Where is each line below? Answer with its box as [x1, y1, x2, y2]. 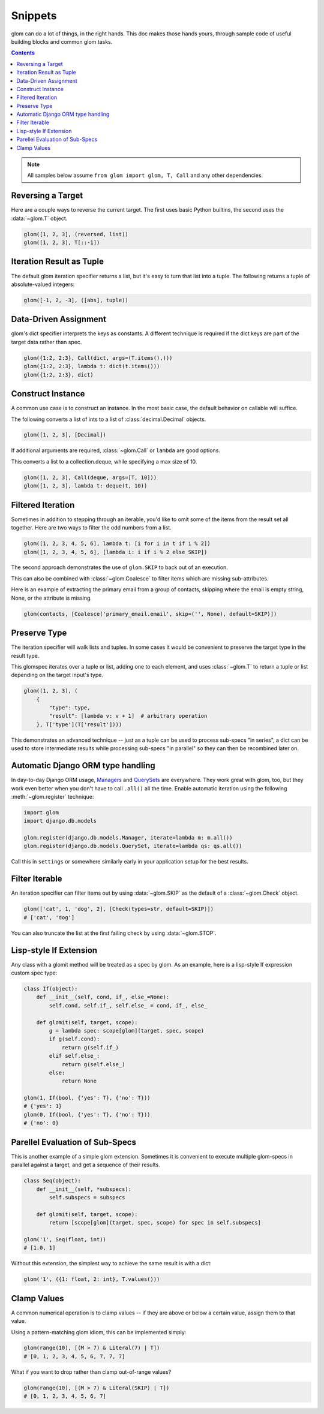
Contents [11, 49, 35, 56]
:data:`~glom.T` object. [11, 215, 68, 222]
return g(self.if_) [61, 1044, 119, 1051]
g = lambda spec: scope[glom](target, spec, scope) [49, 1027, 205, 1034]
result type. [11, 652, 40, 659]
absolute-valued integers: [11, 281, 75, 288]
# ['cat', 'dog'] [23, 914, 75, 920]
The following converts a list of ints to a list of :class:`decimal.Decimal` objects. [11, 416, 206, 423]
